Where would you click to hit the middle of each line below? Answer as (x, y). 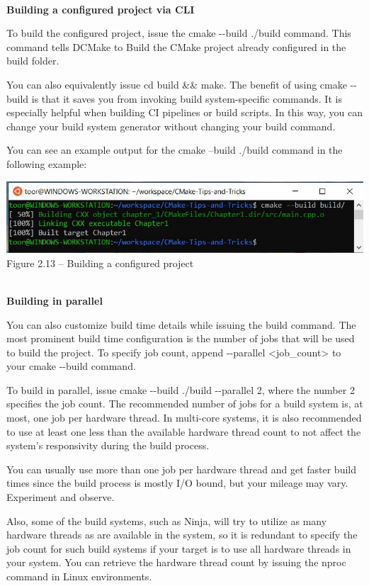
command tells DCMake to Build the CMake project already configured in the (176, 46)
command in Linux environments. (79, 576)
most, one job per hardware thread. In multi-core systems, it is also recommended (184, 418)
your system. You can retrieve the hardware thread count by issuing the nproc (176, 562)
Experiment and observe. (61, 497)
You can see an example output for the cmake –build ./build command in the (175, 150)
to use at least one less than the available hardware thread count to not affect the (184, 431)
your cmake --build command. (71, 366)
